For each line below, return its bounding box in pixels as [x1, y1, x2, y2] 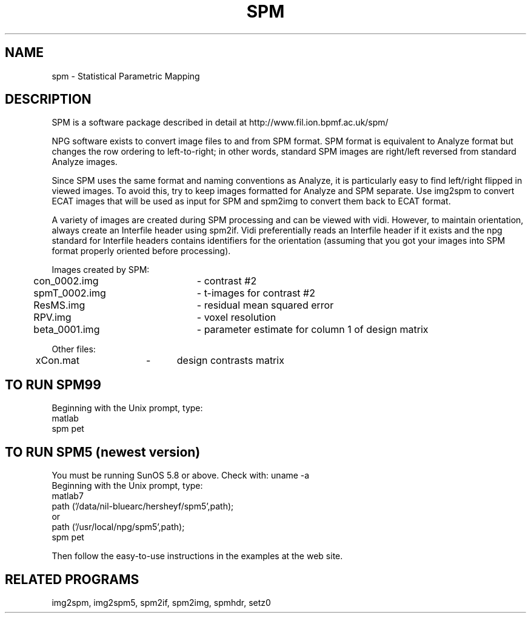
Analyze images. [52, 156, 118, 167]
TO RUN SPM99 [5, 377, 101, 392]
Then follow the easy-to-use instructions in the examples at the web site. [52, 551, 343, 562]
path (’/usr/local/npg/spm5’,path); [52, 522, 185, 532]
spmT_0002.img [33, 287, 106, 300]
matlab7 [52, 491, 84, 502]
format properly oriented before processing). [52, 246, 231, 257]
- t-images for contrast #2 [196, 287, 315, 300]
